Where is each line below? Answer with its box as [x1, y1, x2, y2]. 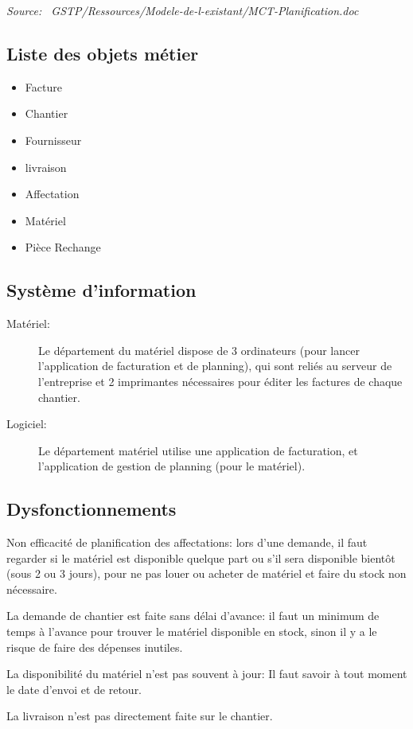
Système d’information [6, 278, 197, 302]
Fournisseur [25, 131, 82, 148]
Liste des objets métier [6, 41, 199, 65]
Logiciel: [6, 415, 47, 432]
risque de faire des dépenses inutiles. [6, 638, 183, 655]
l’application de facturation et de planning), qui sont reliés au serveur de [38, 357, 392, 374]
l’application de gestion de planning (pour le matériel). [38, 458, 306, 474]
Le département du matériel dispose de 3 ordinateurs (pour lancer [38, 341, 360, 358]
